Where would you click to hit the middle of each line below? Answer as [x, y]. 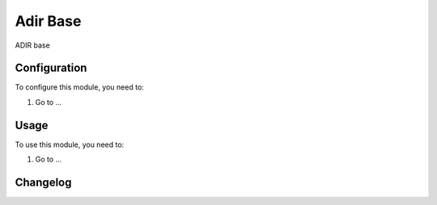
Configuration [51, 68]
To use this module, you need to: [70, 144]
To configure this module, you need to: [80, 87]
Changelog [43, 182]
